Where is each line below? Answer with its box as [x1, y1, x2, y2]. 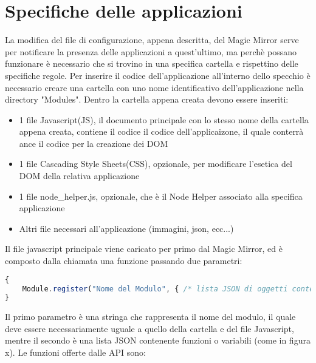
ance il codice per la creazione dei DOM [19, 137, 168, 149]
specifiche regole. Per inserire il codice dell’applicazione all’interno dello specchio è [5, 69, 311, 81]
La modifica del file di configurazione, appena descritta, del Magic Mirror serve [5, 33, 299, 46]
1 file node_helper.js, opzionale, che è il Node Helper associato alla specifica [19, 189, 303, 202]
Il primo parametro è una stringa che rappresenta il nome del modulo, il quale [5, 310, 296, 323]
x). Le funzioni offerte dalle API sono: [5, 346, 146, 359]
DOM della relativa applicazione [19, 169, 140, 182]
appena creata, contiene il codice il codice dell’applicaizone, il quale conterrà [19, 125, 304, 138]
